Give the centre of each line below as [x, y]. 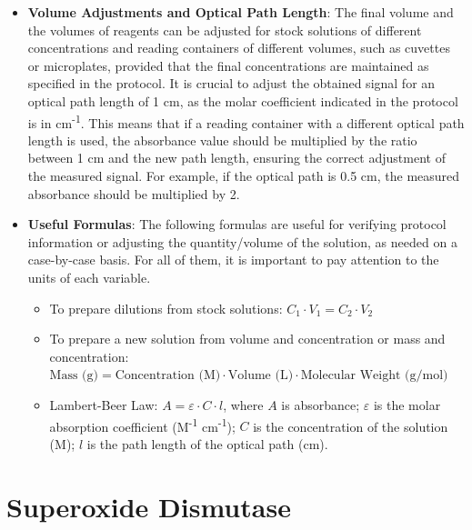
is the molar [407, 404]
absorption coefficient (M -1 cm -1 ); [142, 425]
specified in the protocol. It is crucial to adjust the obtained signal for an [231, 83]
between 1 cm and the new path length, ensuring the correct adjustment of [236, 158]
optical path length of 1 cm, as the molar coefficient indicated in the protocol [243, 100]
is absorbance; [321, 404]
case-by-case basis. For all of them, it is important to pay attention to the [233, 260]
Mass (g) [74, 376]
